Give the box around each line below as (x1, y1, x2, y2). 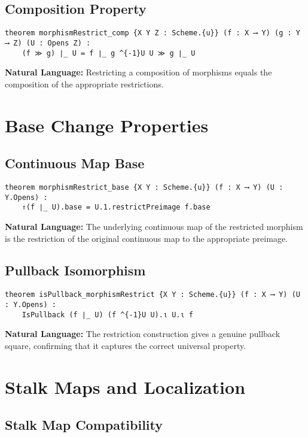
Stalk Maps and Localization (5, 374, 246, 399)
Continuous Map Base (5, 154, 145, 172)
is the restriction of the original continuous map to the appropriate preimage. (5, 232, 288, 244)
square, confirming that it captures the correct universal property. (5, 339, 246, 351)
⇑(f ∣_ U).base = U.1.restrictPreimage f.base (22, 203, 211, 212)
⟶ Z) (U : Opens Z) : (5, 38, 91, 47)
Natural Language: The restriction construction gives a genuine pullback (5, 327, 280, 340)
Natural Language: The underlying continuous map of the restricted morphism (5, 220, 303, 232)
